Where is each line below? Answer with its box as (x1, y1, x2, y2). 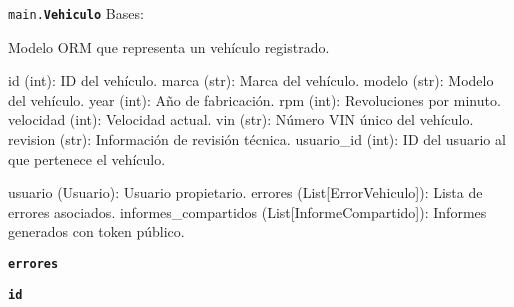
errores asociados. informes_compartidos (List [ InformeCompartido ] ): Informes (8, 201, 487, 222)
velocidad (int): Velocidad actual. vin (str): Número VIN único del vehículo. (8, 109, 474, 130)
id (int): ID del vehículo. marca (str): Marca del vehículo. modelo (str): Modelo (8, 70, 494, 91)
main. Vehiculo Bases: (8, 3, 144, 23)
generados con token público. (8, 221, 185, 242)
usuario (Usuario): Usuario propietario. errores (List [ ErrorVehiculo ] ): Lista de (8, 182, 483, 203)
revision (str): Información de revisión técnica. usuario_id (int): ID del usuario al (8, 129, 506, 150)
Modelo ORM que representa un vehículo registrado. (8, 36, 330, 57)
